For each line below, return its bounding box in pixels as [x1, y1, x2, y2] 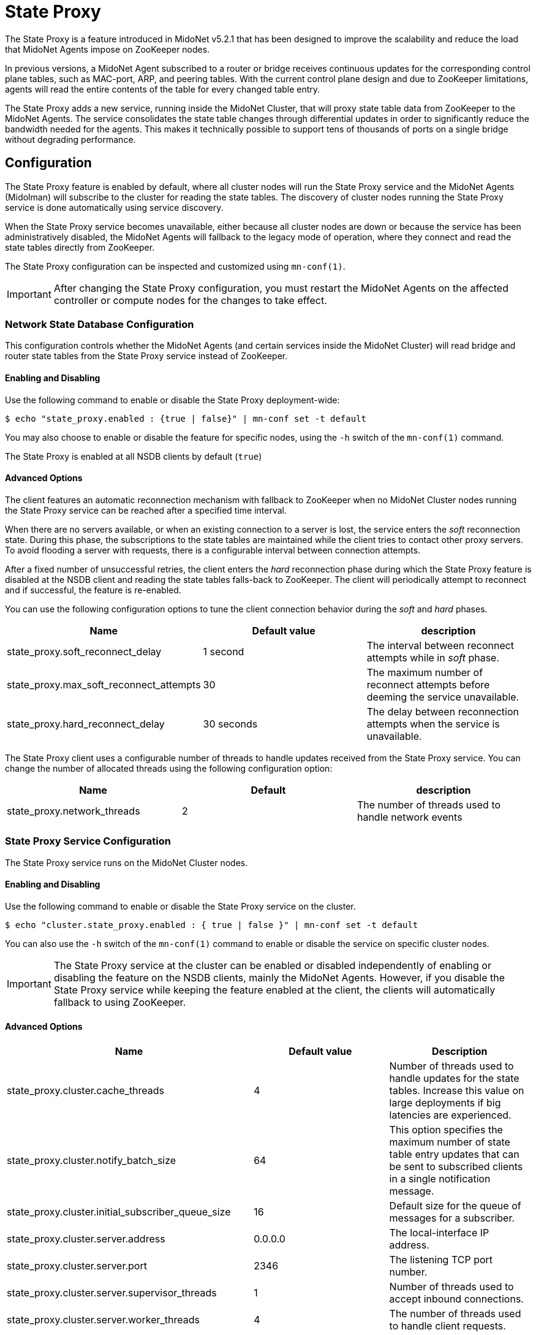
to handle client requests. [389, 1319, 506, 1332]
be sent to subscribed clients [389, 1160, 523, 1173]
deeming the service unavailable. [366, 690, 519, 703]
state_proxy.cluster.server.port [7, 1259, 147, 1272]
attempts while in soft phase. [366, 651, 500, 664]
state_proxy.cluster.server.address [7, 1232, 165, 1245]
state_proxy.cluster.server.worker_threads [7, 1313, 200, 1326]
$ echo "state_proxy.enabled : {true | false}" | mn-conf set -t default [5, 413, 367, 424]
